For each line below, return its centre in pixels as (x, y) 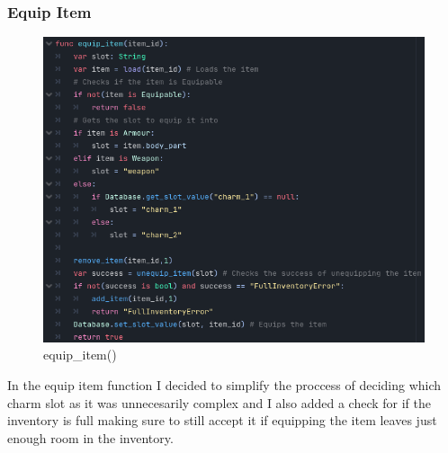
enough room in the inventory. (90, 437)
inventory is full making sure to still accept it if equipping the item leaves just (222, 420)
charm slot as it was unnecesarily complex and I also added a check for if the (220, 402)
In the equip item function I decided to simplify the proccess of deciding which (224, 384)
